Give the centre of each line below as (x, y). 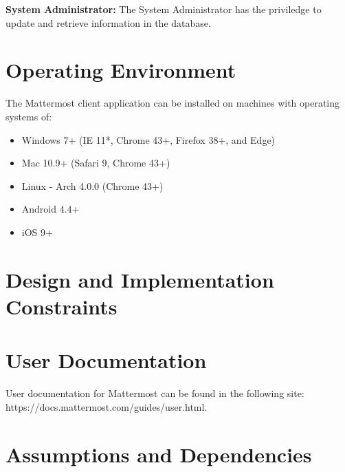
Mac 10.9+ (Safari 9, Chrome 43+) (96, 163)
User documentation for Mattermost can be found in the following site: (155, 393)
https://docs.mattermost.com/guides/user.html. (107, 406)
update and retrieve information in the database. (108, 22)
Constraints (62, 306)
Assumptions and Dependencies (159, 454)
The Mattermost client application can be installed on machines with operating (173, 103)
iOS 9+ (37, 232)
